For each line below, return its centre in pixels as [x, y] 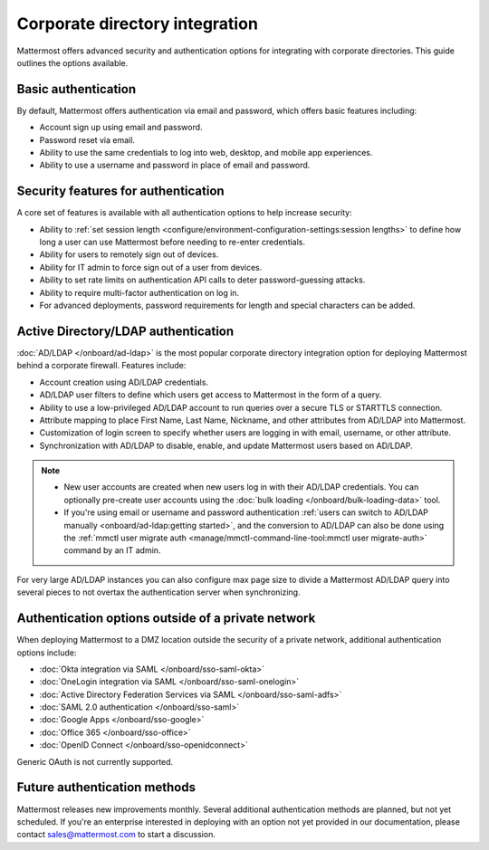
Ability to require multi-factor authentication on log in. [139, 292]
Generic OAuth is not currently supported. [95, 761]
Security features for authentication [121, 191]
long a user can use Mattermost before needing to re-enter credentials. [173, 242]
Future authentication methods [106, 788]
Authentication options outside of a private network [166, 619]
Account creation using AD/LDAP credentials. [124, 382]
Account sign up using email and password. [121, 128]
